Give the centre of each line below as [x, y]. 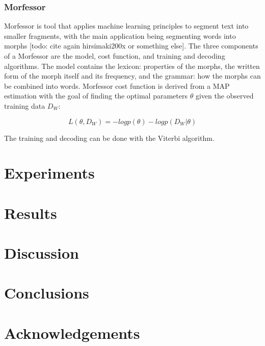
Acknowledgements [72, 332]
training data [25, 105]
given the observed [224, 96]
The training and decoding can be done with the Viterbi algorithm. [109, 138]
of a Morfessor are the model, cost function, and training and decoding [115, 56]
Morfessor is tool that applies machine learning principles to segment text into [126, 26]
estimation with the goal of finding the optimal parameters [96, 96]
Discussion [42, 253]
